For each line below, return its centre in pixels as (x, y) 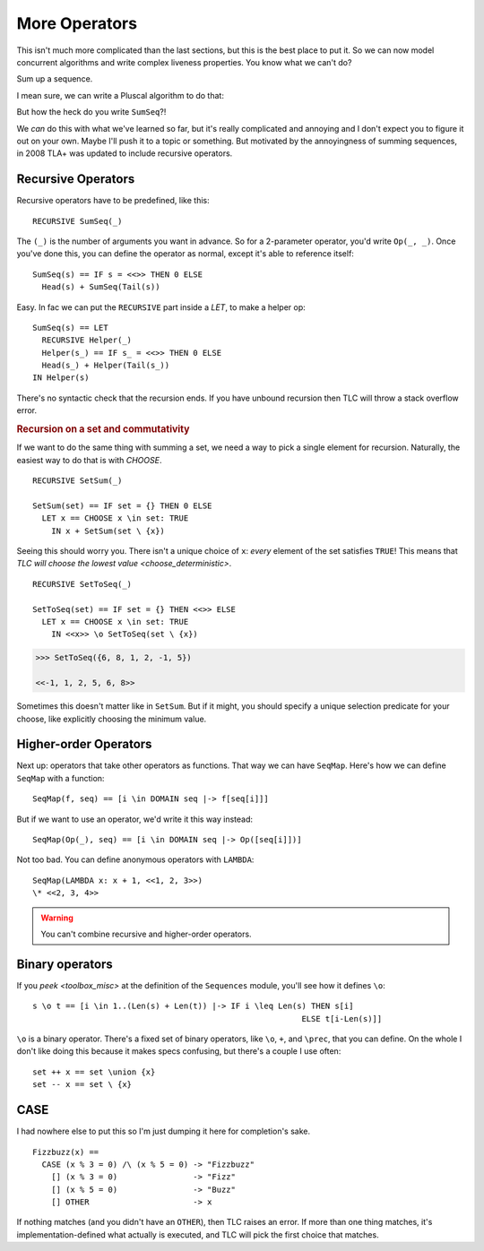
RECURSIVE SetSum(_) (78, 481)
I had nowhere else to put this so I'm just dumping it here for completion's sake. (164, 1131)
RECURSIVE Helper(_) (87, 340)
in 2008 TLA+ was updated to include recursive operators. (125, 153)
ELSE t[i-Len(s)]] (342, 1018)
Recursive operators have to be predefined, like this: (113, 201)
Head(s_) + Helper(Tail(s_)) (106, 366)
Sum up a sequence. (55, 79)
